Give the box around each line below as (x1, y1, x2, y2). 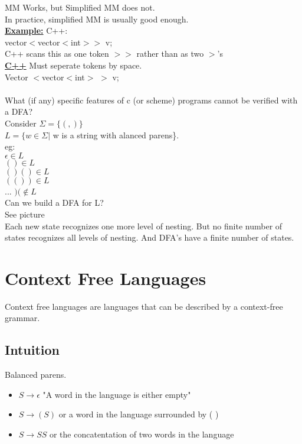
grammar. (5, 312, 40, 324)
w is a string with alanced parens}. (52, 128, 179, 141)
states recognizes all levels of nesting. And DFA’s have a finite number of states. (5, 231, 294, 244)
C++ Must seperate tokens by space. (5, 59, 142, 71)
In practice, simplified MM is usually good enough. (5, 12, 189, 25)
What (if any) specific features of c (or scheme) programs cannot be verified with (5, 93, 298, 106)
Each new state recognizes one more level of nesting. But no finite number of (5, 219, 283, 232)
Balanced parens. (5, 368, 67, 381)
